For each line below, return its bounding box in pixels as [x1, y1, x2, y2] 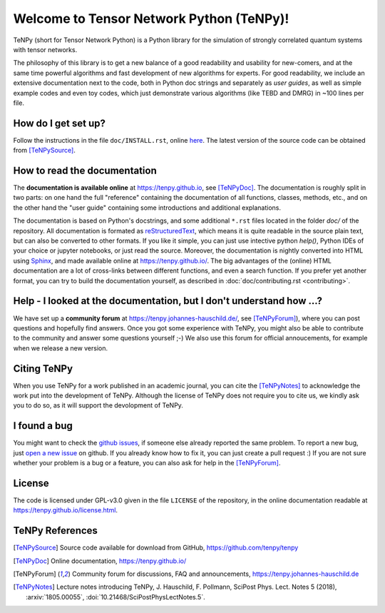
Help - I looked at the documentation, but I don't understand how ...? [13, 295, 323, 307]
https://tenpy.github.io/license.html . [13, 506, 118, 515]
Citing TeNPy [13, 363, 73, 375]
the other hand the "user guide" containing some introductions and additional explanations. [13, 203, 282, 212]
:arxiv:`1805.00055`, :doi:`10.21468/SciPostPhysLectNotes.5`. [26, 592, 206, 601]
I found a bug [13, 420, 73, 432]
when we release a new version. [13, 343, 108, 353]
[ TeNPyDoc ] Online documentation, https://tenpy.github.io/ [13, 557, 187, 565]
